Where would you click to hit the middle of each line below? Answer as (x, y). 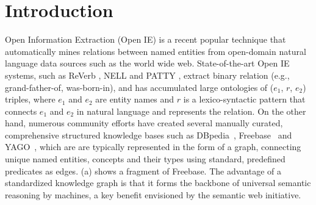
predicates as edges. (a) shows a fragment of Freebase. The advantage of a (143, 171)
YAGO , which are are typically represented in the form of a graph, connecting (153, 147)
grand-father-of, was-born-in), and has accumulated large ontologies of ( (139, 87)
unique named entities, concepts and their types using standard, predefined (145, 159)
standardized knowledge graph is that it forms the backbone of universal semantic (158, 183)
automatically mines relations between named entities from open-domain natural (156, 51)
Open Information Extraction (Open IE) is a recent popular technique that (145, 39)
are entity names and (135, 99)
